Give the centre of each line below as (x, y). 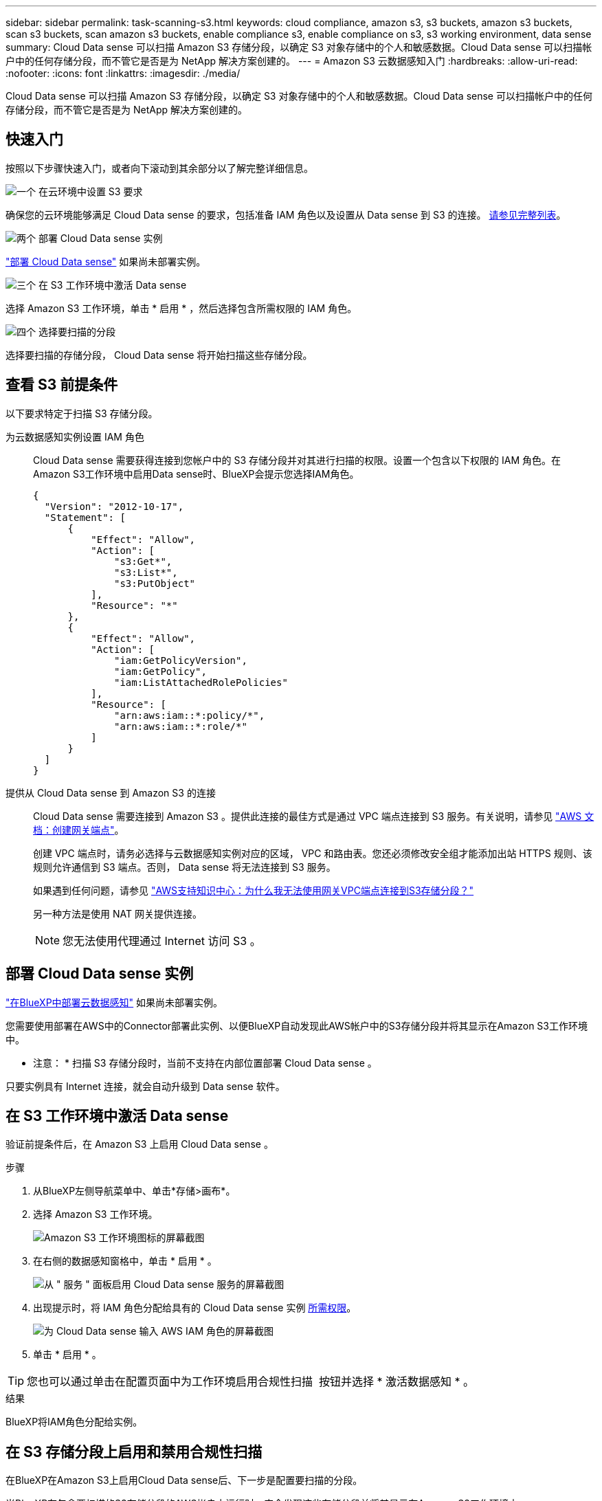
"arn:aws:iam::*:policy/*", (190, 715)
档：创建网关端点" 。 (79, 830)
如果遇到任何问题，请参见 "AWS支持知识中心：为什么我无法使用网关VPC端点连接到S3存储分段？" (254, 890)
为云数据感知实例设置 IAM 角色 (75, 436)
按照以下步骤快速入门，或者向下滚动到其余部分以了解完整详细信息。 (159, 168)
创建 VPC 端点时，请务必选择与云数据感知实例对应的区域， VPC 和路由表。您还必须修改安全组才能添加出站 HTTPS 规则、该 (313, 853)
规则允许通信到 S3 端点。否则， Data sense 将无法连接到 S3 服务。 (185, 867)
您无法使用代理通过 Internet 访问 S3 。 (162, 941)
